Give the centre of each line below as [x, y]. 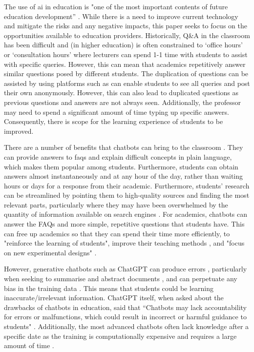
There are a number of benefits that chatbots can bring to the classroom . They [124, 147]
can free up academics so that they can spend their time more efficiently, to [117, 233]
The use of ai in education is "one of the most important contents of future [116, 6]
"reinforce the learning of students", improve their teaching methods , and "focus [124, 243]
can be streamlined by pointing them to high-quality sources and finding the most [127, 195]
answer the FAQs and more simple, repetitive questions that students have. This [124, 224]
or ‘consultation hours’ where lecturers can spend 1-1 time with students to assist [126, 54]
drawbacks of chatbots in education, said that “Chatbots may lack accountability [125, 307]
